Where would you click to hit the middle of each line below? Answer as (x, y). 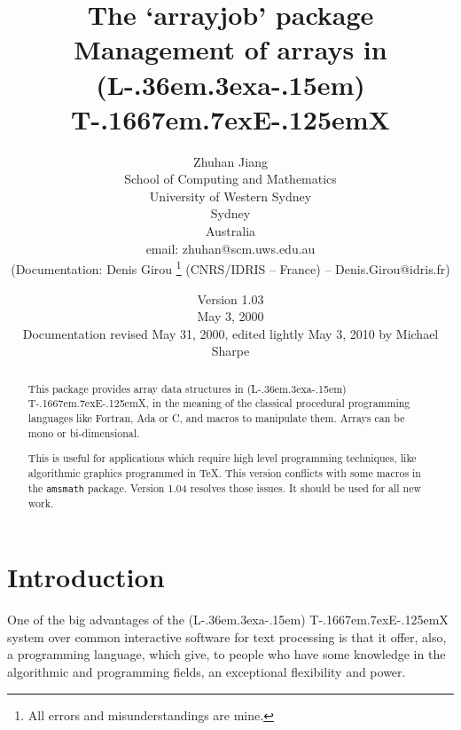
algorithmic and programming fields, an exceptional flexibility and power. (207, 672)
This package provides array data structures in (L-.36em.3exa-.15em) (187, 388)
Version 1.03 (230, 298)
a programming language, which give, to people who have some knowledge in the (227, 654)
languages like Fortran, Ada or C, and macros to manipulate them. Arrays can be (216, 417)
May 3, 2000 (230, 316)
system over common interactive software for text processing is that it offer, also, (227, 636)
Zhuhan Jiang (230, 161)
